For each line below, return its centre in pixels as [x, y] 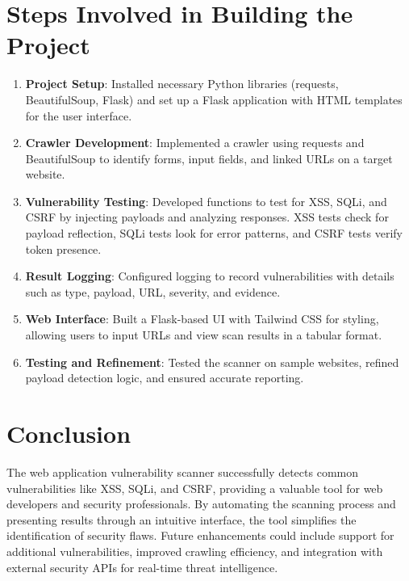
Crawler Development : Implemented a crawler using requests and [195, 143]
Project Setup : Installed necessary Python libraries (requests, [182, 84]
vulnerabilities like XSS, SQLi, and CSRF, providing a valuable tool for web [195, 488]
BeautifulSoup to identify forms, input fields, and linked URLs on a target [209, 158]
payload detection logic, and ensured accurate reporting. [165, 378]
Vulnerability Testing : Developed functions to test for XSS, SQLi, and [206, 201]
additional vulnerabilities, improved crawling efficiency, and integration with [195, 551]
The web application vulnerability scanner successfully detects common [183, 472]
